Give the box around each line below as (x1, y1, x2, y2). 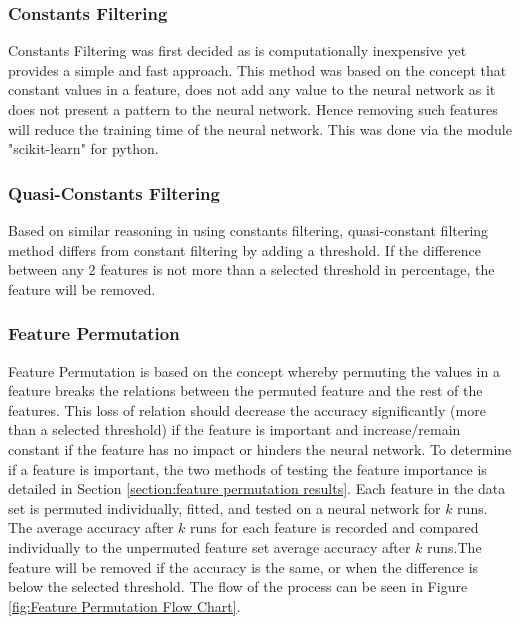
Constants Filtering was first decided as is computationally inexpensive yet (8, 40, 467, 61)
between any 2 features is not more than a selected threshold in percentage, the (8, 259, 495, 280)
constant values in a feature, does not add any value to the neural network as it (8, 79, 496, 100)
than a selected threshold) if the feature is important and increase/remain (8, 419, 461, 440)
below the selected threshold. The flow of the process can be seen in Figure (8, 576, 468, 597)
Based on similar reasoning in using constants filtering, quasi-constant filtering (8, 220, 489, 240)
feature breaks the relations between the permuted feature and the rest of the (8, 380, 483, 401)
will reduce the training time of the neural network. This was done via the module (8, 118, 512, 139)
